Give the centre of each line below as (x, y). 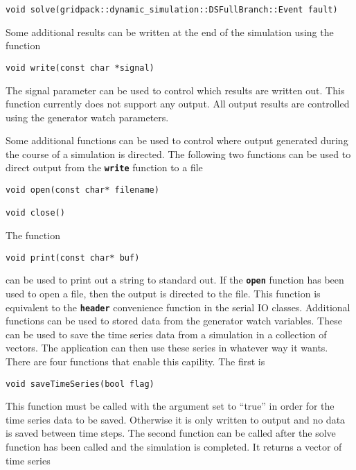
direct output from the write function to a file (104, 167)
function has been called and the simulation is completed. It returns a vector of (174, 447)
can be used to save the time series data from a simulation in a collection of (166, 334)
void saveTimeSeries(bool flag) (80, 384)
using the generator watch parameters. (87, 117)
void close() (35, 213)
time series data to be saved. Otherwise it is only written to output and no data (176, 419)
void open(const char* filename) (82, 190)
